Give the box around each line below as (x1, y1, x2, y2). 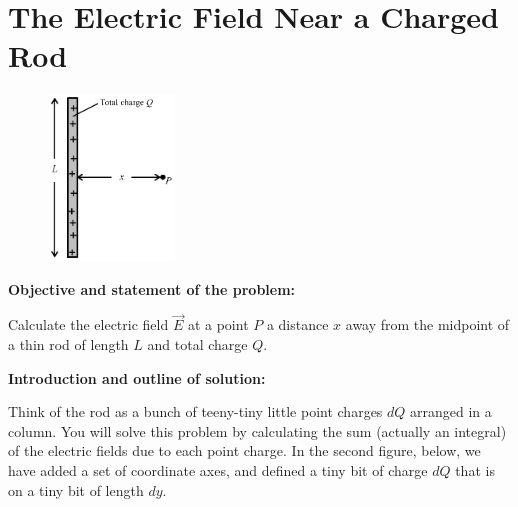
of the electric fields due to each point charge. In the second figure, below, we (8, 440, 481, 461)
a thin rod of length (8, 333, 129, 354)
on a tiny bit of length (8, 479, 144, 500)
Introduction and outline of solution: (8, 367, 266, 388)
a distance (266, 314, 329, 335)
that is (455, 459, 495, 480)
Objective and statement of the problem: (8, 278, 296, 299)
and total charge (147, 333, 248, 354)
